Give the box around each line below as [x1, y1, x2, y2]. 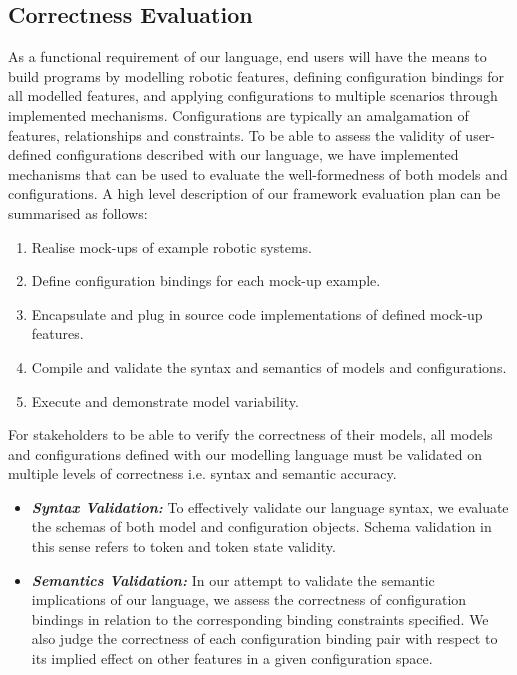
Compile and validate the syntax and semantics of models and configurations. [31, 356, 507, 377]
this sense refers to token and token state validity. [31, 536, 336, 557]
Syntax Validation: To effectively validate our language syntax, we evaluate [31, 496, 509, 517]
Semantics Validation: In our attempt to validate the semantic [31, 569, 435, 590]
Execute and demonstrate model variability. [31, 390, 299, 411]
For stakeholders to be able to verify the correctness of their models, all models [8, 424, 493, 445]
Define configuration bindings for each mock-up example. [31, 270, 381, 291]
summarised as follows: [8, 202, 148, 223]
